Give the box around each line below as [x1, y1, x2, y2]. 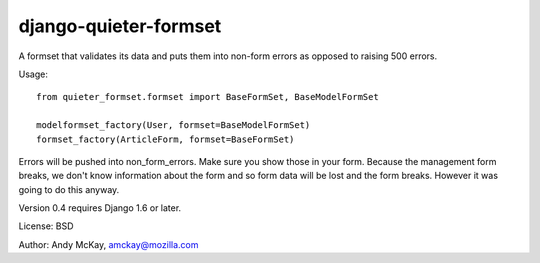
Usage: [18, 68, 49, 80]
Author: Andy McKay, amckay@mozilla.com [18, 238, 199, 250]
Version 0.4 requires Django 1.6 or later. [18, 202, 182, 214]
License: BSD [18, 220, 74, 232]
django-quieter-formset [18, 15, 222, 37]
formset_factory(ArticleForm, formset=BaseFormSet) [36, 133, 295, 145]
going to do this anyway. [18, 183, 120, 195]
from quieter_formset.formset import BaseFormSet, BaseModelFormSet [36, 91, 379, 103]
